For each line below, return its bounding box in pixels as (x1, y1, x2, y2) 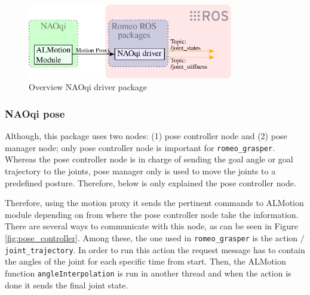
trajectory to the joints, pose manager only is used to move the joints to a (5, 164, 276, 177)
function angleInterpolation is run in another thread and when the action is (5, 266, 291, 279)
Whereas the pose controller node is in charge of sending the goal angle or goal (5, 153, 293, 165)
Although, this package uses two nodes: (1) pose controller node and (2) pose (5, 130, 287, 142)
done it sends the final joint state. (5, 278, 128, 291)
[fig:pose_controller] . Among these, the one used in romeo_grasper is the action (5, 231, 298, 244)
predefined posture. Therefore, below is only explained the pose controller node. (5, 176, 296, 189)
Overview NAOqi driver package (29, 81, 148, 93)
